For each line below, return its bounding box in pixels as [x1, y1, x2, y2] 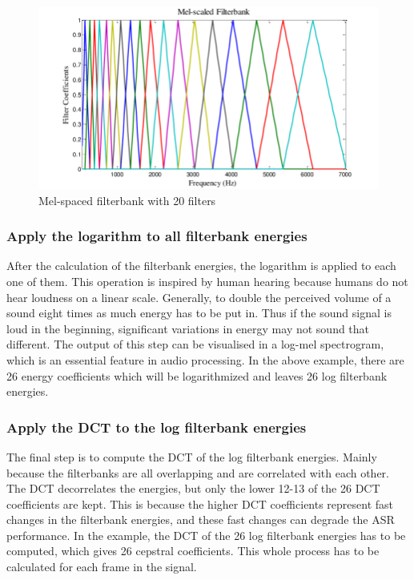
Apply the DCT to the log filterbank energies [6, 417, 307, 437]
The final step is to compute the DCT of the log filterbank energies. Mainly [6, 448, 377, 465]
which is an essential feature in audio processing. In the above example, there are [6, 351, 404, 368]
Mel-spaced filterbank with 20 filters [38, 191, 216, 208]
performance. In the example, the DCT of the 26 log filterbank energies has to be [6, 526, 406, 543]
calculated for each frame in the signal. [6, 558, 197, 575]
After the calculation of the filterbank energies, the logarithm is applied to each [6, 257, 396, 274]
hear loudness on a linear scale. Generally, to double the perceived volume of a [6, 288, 392, 305]
